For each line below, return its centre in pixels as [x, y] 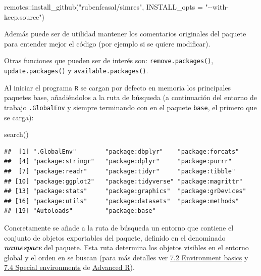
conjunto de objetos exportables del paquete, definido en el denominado [115, 237]
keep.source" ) [24, 16]
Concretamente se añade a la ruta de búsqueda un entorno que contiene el [119, 227]
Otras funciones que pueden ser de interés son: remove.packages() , [109, 60]
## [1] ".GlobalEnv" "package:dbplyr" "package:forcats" [122, 151]
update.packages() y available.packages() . [76, 71]
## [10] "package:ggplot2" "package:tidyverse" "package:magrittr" [123, 181]
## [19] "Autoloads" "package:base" [80, 211]
